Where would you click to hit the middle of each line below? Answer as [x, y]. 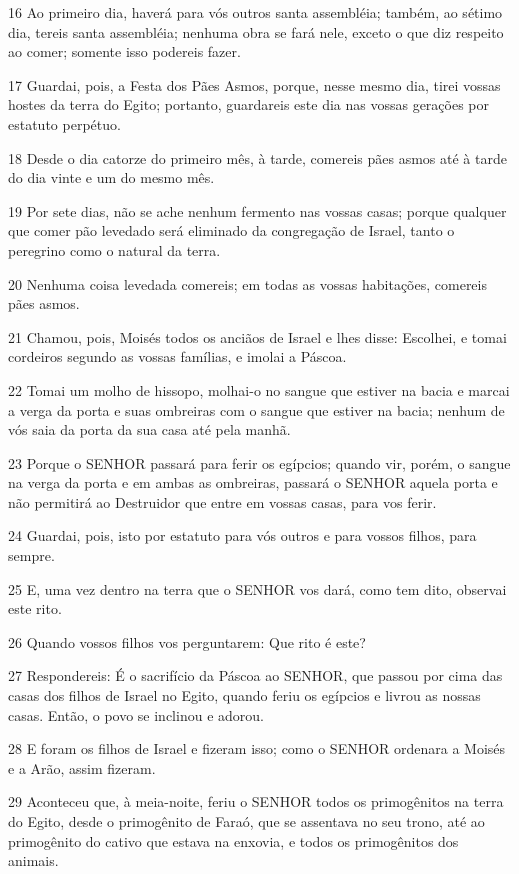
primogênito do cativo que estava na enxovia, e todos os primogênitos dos [233, 840]
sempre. [31, 555]
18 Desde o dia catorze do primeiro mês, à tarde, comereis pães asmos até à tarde [257, 157]
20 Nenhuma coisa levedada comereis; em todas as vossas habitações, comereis [247, 283]
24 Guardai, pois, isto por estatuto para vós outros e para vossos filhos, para [242, 535]
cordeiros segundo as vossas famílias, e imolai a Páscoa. [177, 356]
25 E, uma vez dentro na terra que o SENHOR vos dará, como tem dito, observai [257, 588]
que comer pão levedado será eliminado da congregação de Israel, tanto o [231, 230]
